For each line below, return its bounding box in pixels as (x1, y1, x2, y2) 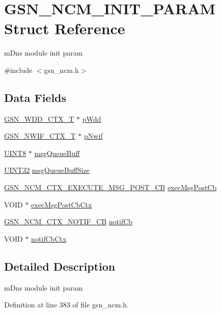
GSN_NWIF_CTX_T (4, 131, 76, 141)
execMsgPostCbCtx (31, 199, 92, 210)
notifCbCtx (31, 233, 67, 244)
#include (4, 64, 33, 75)
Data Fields (4, 89, 67, 105)
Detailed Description (4, 258, 116, 274)
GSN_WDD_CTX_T (4, 113, 74, 124)
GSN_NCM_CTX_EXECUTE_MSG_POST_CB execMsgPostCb (4, 182, 217, 193)
